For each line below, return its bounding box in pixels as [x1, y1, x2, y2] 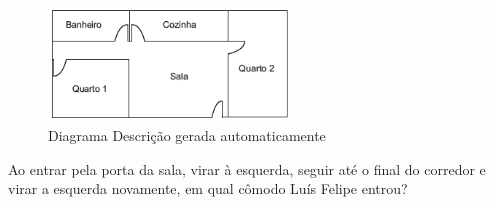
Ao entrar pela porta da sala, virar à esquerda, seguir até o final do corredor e [8, 158, 486, 179]
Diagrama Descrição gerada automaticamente [48, 125, 326, 145]
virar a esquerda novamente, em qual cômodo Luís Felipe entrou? [8, 178, 408, 199]
